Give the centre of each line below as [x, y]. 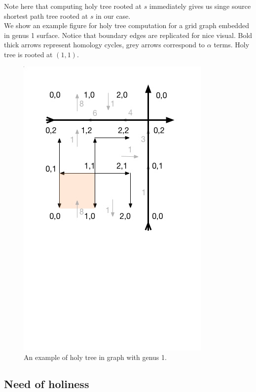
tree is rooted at [28, 54]
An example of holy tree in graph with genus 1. [95, 357]
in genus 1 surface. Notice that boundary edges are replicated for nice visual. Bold [128, 35]
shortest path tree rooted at [46, 16]
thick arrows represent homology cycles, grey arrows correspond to [105, 45]
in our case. [113, 16]
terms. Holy [232, 45]
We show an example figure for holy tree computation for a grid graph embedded [127, 25]
